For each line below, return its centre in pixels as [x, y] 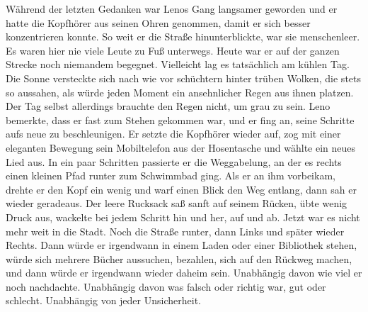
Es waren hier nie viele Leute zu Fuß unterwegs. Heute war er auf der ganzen [173, 50]
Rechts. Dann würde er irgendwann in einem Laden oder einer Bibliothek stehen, [182, 245]
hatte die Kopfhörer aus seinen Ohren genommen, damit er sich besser [158, 22]
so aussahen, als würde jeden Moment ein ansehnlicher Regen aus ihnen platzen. [180, 92]
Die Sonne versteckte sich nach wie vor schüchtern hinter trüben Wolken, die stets [184, 78]
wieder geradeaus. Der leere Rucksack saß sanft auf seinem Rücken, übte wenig [177, 203]
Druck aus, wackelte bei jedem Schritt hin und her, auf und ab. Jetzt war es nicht [183, 217]
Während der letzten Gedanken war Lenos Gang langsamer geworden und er [172, 9]
